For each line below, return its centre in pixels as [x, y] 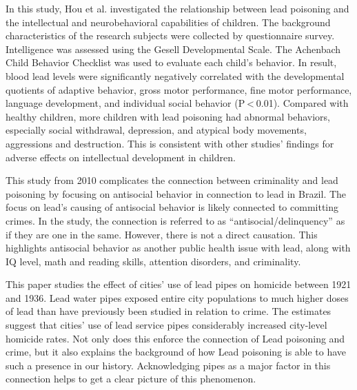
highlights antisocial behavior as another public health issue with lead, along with [178, 248]
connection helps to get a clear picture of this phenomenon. [131, 379]
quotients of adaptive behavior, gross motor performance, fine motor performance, [179, 89]
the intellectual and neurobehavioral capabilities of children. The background [168, 22]
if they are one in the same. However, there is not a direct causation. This [162, 234]
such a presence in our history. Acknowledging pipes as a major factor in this [168, 365]
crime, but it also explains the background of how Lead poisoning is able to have [176, 352]
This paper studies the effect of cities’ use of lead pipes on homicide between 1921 [178, 284]
